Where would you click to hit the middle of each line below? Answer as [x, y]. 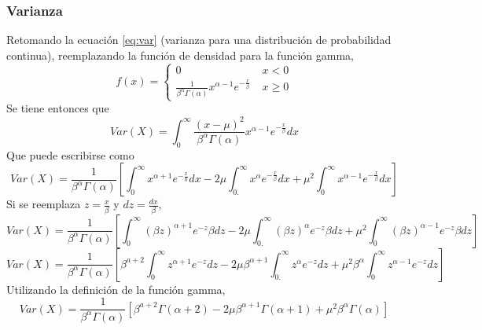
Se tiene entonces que [58, 108]
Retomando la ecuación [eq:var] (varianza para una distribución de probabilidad [199, 40]
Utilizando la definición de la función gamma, [116, 289]
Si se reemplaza [44, 204]
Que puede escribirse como [70, 154]
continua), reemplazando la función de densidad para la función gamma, [180, 55]
